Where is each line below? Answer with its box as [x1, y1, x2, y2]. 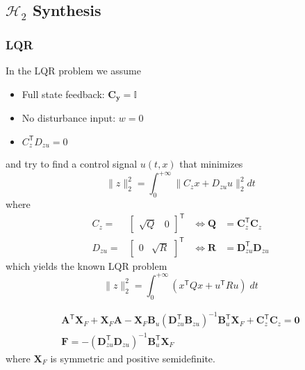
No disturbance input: [22, 111, 116, 125]
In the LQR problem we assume [6, 63, 141, 77]
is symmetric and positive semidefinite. [50, 351, 215, 365]
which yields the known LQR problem [6, 258, 167, 273]
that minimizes [179, 156, 243, 171]
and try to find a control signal [6, 156, 138, 171]
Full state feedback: [22, 86, 105, 101]
